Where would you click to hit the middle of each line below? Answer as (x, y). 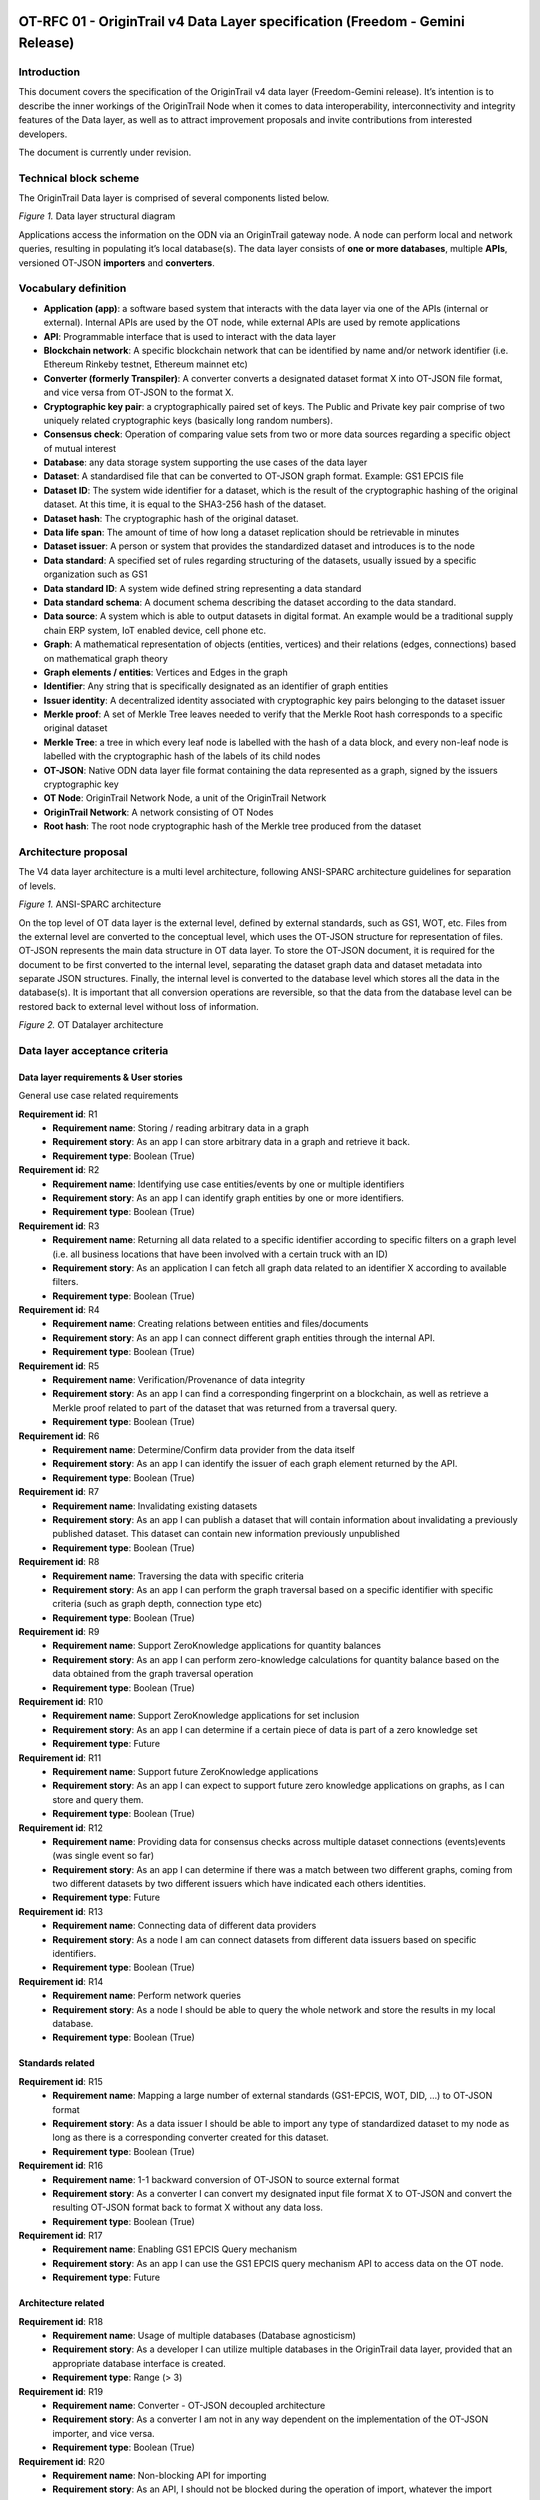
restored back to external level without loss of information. (138, 1006)
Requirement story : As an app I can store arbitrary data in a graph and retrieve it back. (231, 1142)
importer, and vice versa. (103, 2433)
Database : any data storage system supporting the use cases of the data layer (205, 462)
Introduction (49, 72)
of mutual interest (80, 448)
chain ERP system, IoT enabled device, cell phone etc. (155, 630)
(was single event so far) (103, 1856)
